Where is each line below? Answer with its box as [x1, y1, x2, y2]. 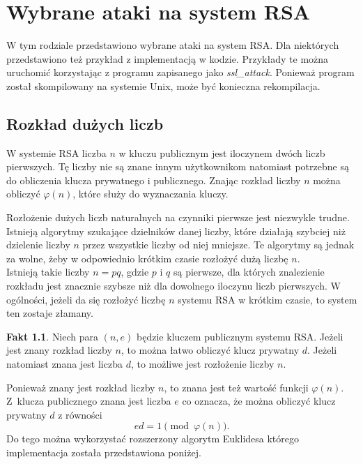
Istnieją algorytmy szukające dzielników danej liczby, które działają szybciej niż [6, 223, 346, 238]
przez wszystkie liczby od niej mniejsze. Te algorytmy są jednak [82, 237, 355, 252]
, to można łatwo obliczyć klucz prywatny [121, 343, 300, 357]
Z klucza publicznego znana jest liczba [6, 394, 171, 408]
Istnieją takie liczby [6, 264, 90, 279]
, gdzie [121, 264, 149, 279]
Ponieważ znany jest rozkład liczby [6, 380, 155, 394]
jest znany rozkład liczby [6, 343, 112, 357]
